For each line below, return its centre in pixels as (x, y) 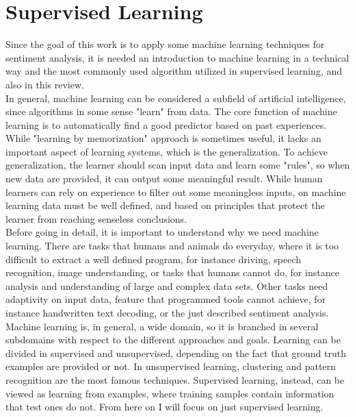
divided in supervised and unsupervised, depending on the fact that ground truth (176, 353)
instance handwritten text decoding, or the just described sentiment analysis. (167, 312)
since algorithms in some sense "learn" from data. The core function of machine (171, 111)
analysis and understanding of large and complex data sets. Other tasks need (167, 285)
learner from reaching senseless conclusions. (96, 218)
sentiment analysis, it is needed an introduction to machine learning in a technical (177, 57)
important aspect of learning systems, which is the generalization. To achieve (167, 151)
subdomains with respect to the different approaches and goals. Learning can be (173, 340)
